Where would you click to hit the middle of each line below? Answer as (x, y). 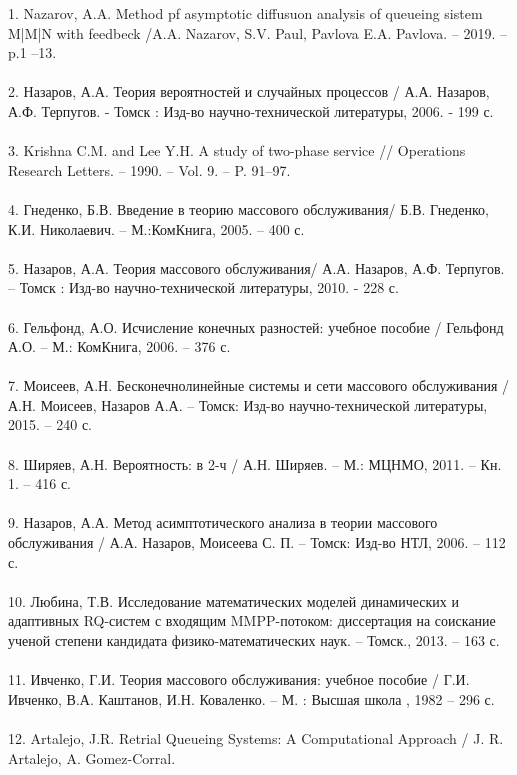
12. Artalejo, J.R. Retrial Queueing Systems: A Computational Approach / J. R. (256, 737)
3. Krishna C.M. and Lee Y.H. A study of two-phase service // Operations (237, 150)
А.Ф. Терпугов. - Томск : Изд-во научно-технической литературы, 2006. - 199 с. (251, 110)
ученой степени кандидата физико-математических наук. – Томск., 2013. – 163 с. (254, 640)
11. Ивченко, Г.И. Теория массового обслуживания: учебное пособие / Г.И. (239, 679)
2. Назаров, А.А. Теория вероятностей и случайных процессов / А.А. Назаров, (249, 91)
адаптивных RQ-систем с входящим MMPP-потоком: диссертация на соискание (252, 620)
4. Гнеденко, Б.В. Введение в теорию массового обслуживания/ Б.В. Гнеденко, (248, 208)
